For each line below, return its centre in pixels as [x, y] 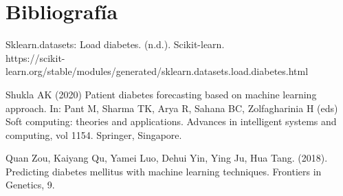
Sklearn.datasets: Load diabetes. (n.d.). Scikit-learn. [115, 44]
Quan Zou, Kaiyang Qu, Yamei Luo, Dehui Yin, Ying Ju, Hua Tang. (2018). [167, 158]
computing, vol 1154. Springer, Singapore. [94, 134]
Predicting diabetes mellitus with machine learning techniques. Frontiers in [164, 171]
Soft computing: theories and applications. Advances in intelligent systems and [171, 121]
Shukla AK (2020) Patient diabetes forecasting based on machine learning [161, 94]
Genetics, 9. [30, 185]
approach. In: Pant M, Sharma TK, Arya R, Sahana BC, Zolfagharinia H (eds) [172, 108]
